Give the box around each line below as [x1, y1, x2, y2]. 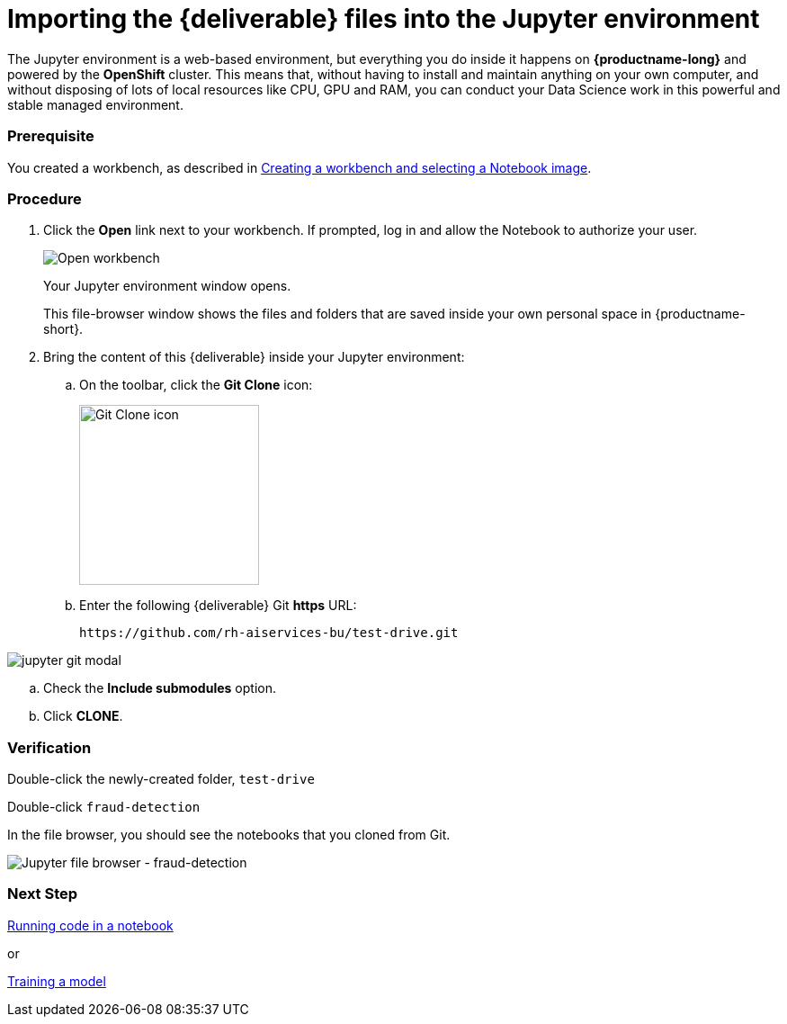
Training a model [7, 973, 106, 989]
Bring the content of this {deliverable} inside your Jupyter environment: [43, 349, 465, 365]
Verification [7, 738, 92, 757]
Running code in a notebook [7, 917, 174, 933]
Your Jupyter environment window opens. [43, 278, 291, 294]
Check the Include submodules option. [43, 680, 276, 696]
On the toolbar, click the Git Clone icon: [79, 377, 313, 393]
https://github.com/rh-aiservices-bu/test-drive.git [79, 625, 459, 641]
